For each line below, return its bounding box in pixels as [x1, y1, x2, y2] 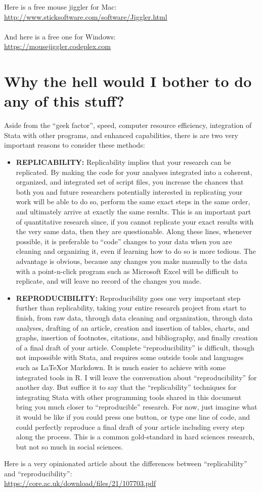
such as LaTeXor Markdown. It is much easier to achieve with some [16, 362, 226, 372]
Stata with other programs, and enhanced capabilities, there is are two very [4, 129, 238, 140]
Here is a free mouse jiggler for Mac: [4, 2, 117, 12]
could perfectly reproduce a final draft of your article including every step [16, 421, 244, 432]
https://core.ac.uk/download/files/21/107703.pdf [4, 478, 156, 488]
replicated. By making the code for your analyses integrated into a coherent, [16, 166, 252, 177]
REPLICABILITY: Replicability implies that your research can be [16, 157, 231, 167]
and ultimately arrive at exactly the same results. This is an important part [16, 206, 251, 217]
